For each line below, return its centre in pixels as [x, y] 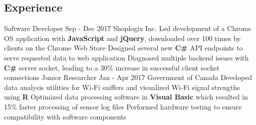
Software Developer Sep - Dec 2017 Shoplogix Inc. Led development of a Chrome [128, 28]
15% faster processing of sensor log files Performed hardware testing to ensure [123, 106]
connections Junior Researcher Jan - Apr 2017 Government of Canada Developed [128, 77]
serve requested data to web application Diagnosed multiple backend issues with [127, 57]
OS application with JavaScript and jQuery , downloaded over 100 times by [123, 38]
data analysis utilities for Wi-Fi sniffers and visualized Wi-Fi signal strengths [122, 87]
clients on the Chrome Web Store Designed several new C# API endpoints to [124, 48]
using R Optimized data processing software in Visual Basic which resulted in [126, 97]
